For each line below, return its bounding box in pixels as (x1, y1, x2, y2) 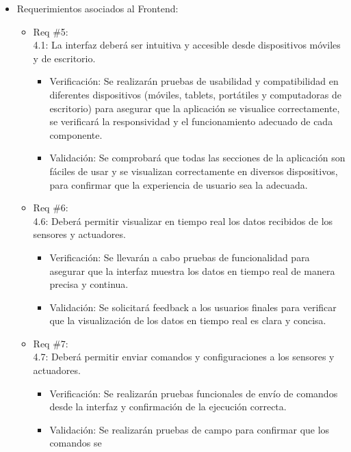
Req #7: (33, 336, 68, 350)
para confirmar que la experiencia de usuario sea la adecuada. (49, 177, 308, 191)
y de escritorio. (33, 51, 96, 65)
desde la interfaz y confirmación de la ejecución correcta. (49, 399, 287, 414)
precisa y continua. (49, 277, 129, 291)
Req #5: (33, 24, 68, 38)
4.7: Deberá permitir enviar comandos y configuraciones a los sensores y (33, 349, 335, 364)
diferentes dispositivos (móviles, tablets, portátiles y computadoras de (49, 87, 341, 101)
